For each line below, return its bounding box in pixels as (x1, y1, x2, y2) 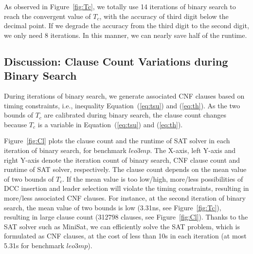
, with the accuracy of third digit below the (99, 11, 229, 21)
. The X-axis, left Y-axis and (150, 145, 235, 155)
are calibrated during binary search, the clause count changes (44, 110, 227, 120)
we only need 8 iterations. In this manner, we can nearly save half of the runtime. (4, 30, 247, 40)
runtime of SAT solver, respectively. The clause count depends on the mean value (4, 164, 247, 174)
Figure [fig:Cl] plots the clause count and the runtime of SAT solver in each (4, 135, 230, 146)
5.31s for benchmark (4, 240, 64, 250)
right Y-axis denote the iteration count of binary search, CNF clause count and (4, 154, 240, 165)
